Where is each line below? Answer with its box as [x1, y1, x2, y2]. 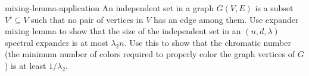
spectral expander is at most [5, 36, 108, 48]
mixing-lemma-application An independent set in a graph [5, 2, 214, 14]
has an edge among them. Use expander [153, 13, 299, 25]
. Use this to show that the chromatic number [124, 36, 291, 48]
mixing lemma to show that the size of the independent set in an [5, 25, 241, 37]
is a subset [255, 2, 294, 14]
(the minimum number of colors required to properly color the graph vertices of [5, 48, 295, 60]
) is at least [5, 59, 46, 71]
